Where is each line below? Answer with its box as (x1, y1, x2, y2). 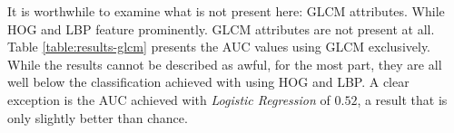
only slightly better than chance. (7, 108, 188, 127)
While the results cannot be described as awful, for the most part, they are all (7, 54, 442, 73)
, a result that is (357, 90, 448, 109)
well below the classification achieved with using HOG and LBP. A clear (7, 72, 410, 91)
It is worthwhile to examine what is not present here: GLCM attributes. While (7, 2, 445, 20)
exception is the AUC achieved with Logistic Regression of (7, 90, 331, 109)
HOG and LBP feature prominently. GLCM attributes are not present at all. (7, 19, 435, 38)
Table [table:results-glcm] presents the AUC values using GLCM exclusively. (7, 37, 430, 56)
